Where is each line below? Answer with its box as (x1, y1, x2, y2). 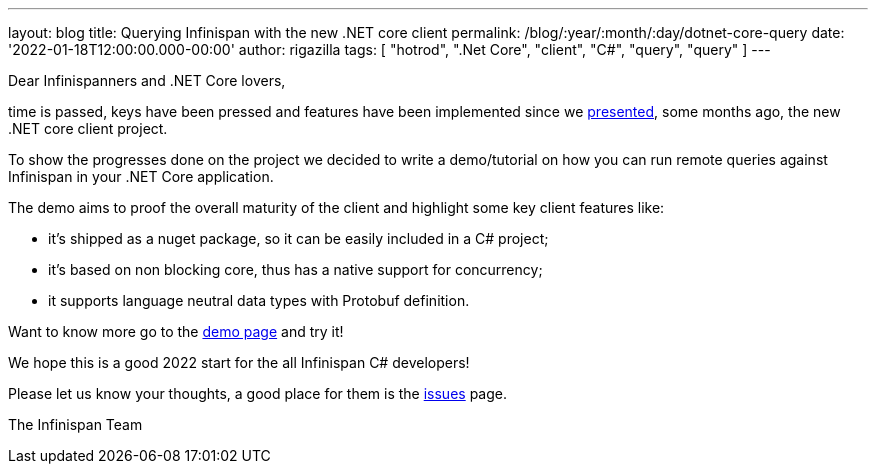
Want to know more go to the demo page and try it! (8, 323, 344, 340)
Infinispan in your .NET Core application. (8, 168, 274, 185)
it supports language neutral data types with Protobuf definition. (48, 292, 470, 309)
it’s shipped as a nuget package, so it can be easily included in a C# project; (48, 230, 549, 247)
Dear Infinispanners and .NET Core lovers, (8, 72, 286, 89)
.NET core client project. (8, 120, 168, 137)
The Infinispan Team (8, 416, 143, 433)
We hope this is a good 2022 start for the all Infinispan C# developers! (8, 354, 470, 371)
